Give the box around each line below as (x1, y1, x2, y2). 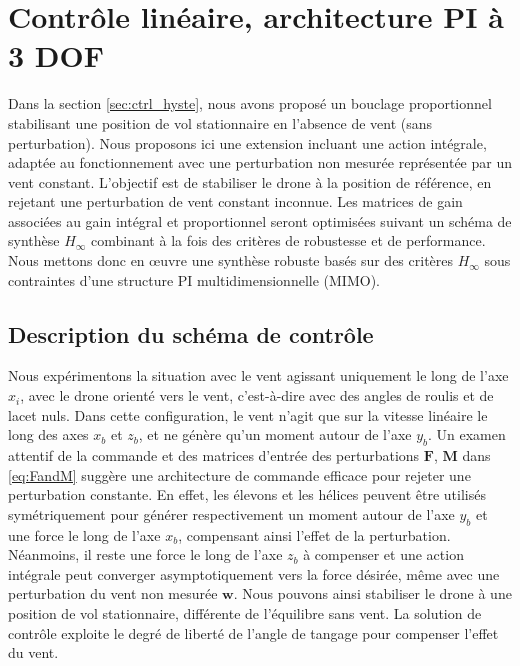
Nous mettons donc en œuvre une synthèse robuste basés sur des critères (8, 250, 454, 271)
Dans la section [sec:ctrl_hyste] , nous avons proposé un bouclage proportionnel (8, 93, 492, 114)
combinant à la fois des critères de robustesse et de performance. (91, 230, 486, 251)
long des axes (8, 424, 89, 445)
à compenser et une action (303, 544, 464, 565)
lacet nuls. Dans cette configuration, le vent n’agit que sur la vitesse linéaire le (8, 404, 488, 425)
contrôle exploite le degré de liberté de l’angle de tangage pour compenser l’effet (8, 622, 499, 643)
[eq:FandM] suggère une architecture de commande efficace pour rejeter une (8, 464, 471, 485)
